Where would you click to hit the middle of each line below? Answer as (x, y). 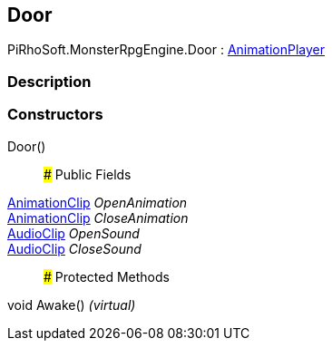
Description (49, 81)
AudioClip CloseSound (74, 248)
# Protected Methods (107, 276)
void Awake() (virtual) (72, 304)
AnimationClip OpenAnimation (98, 202)
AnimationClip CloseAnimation (98, 217)
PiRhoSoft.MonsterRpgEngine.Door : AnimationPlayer (166, 50)
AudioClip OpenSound (73, 233)
